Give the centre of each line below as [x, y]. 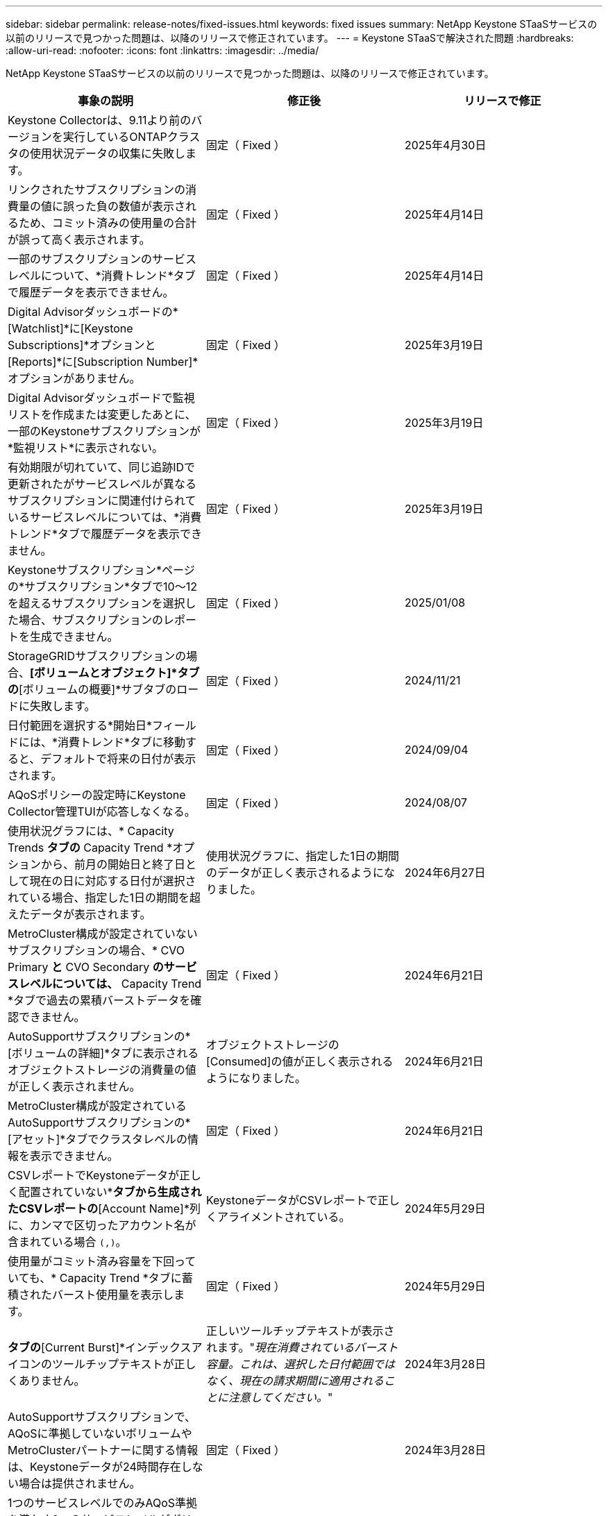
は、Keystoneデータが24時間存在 [94, 1467]
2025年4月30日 [445, 145]
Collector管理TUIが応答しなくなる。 [102, 811]
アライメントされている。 [284, 1217]
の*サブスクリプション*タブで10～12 [102, 587]
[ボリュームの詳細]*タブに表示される [103, 1053]
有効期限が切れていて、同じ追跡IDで [102, 467]
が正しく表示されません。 [74, 1086]
